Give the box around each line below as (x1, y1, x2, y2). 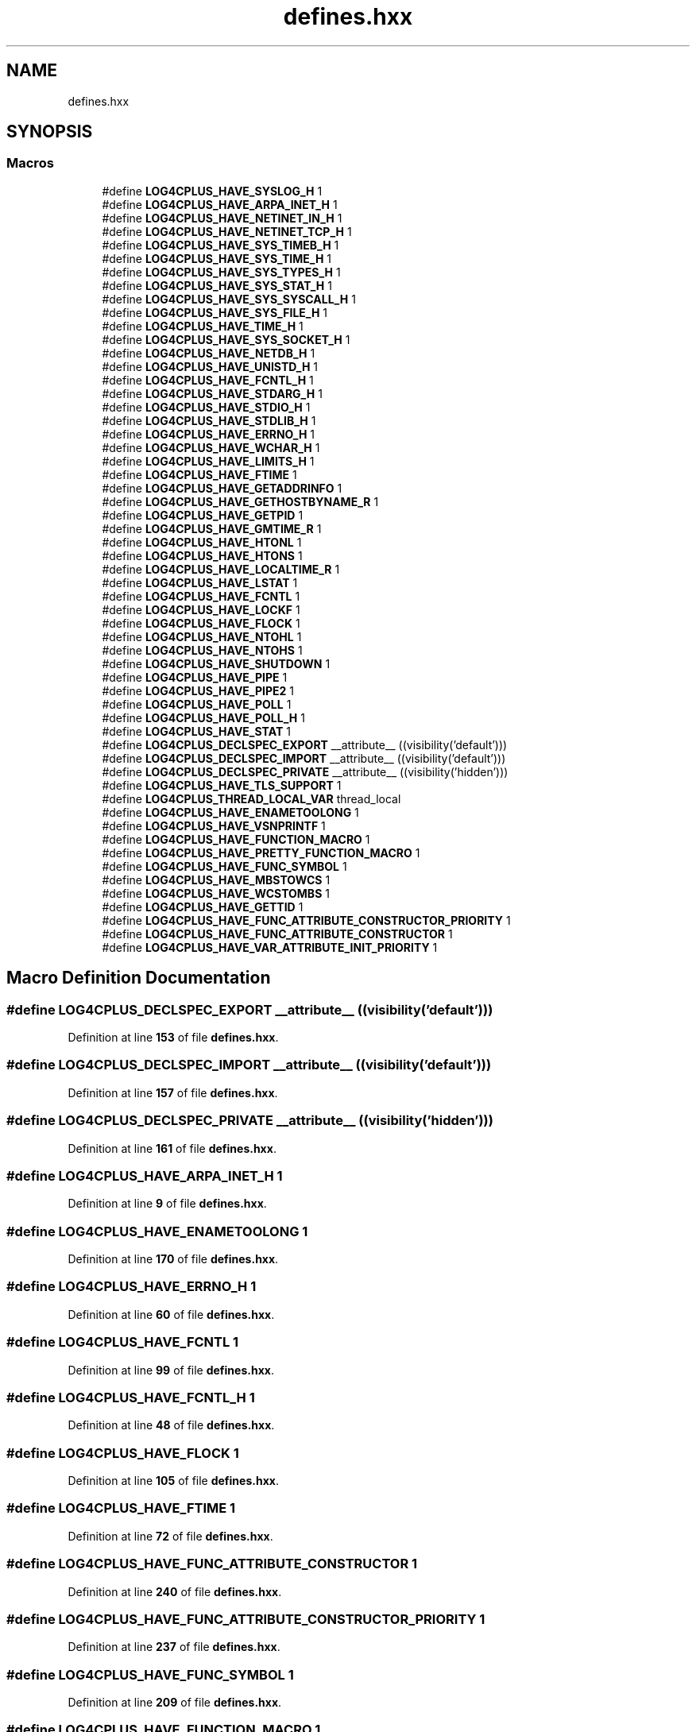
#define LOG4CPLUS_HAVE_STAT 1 (102, 724, 291, 738)
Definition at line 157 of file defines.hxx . (68, 1085, 278, 1100)
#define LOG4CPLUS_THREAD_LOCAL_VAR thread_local (102, 791, 401, 806)
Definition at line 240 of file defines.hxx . (68, 1584, 282, 1599)
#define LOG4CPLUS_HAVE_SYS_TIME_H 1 (102, 251, 332, 265)
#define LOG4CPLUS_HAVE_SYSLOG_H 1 (102, 184, 323, 198)
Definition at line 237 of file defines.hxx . (68, 1640, 280, 1654)
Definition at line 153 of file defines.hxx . (68, 1030, 279, 1045)
